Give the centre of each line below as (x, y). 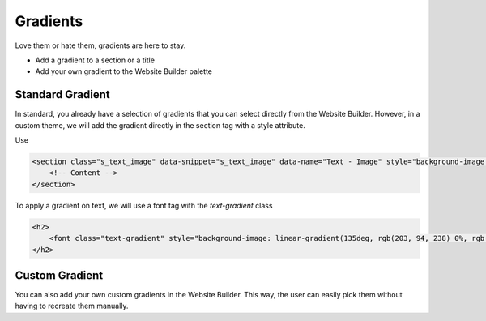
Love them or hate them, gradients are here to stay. (100, 45)
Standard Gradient (62, 94)
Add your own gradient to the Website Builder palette (124, 71)
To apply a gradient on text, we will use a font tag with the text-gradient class (144, 205)
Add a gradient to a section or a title (95, 60)
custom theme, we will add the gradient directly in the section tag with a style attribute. (160, 125)
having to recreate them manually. (72, 306)
